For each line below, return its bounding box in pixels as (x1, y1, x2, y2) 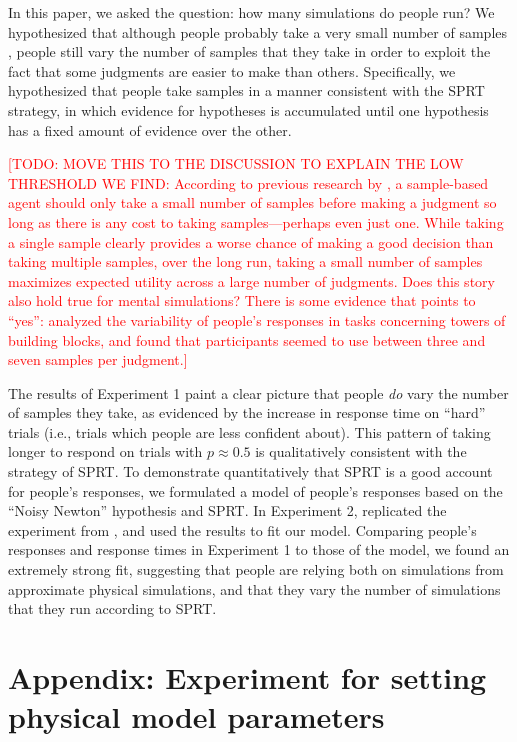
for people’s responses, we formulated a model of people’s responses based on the (8, 480, 503, 501)
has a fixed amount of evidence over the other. (8, 119, 292, 140)
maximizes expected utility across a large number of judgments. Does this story (8, 270, 495, 291)
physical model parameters (8, 696, 385, 737)
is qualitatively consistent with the (255, 441, 467, 462)
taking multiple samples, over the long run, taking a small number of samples (8, 251, 483, 272)
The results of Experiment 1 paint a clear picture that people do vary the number (8, 382, 509, 403)
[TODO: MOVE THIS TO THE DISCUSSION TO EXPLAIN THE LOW (8, 153, 464, 174)
